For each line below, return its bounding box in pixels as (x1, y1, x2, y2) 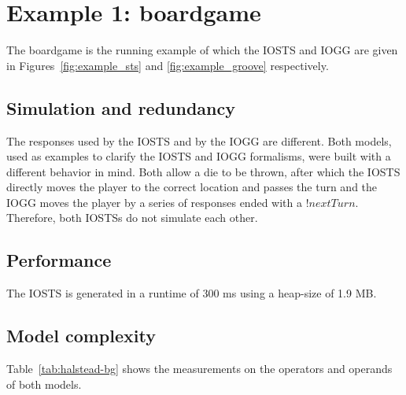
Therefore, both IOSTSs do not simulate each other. (6, 209, 258, 226)
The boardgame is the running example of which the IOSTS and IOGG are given (6, 42, 398, 58)
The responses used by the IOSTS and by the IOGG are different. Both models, (6, 132, 392, 149)
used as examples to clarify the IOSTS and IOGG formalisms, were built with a (6, 148, 391, 164)
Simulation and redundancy (6, 95, 235, 120)
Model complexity (6, 323, 156, 348)
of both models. (6, 375, 82, 392)
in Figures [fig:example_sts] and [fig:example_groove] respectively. (6, 57, 329, 73)
